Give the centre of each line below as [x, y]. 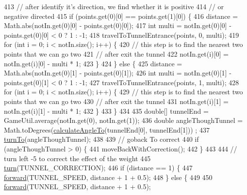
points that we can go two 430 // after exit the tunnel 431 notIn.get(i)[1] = [116, 101]
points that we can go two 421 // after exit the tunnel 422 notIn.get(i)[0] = [116, 53]
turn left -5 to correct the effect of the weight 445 [77, 158]
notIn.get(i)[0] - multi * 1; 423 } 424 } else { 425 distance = [93, 63]
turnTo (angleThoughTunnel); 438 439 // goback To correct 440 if [101, 139]
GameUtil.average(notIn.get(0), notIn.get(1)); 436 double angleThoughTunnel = [123, 120]
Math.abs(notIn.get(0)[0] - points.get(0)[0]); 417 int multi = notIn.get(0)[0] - [118, 25]
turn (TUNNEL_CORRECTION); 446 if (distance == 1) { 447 [98, 168]
